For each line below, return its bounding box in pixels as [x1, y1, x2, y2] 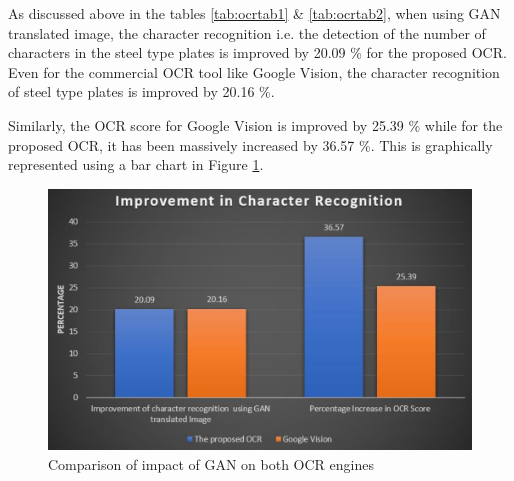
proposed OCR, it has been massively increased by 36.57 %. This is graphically [8, 134, 493, 155]
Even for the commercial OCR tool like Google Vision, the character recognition [8, 61, 500, 82]
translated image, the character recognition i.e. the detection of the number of [8, 22, 486, 43]
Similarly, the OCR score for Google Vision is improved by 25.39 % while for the [8, 114, 503, 135]
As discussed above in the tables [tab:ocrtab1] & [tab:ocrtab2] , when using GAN [8, 3, 501, 23]
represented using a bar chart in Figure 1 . [8, 154, 264, 175]
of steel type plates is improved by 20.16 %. [8, 81, 275, 102]
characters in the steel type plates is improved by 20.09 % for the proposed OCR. [8, 42, 507, 63]
